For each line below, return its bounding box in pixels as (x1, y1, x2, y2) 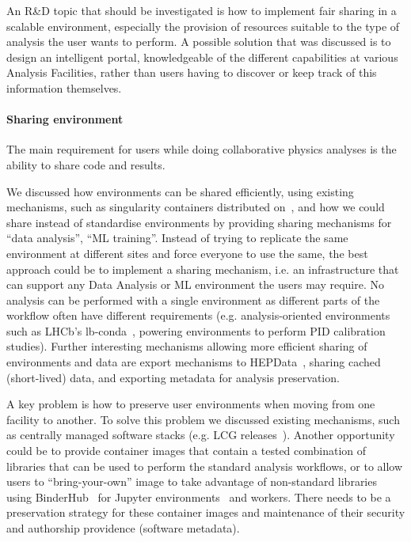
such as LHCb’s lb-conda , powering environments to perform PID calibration (6, 322, 386, 339)
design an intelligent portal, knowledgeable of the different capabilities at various (6, 48, 398, 65)
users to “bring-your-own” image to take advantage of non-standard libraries (6, 473, 377, 490)
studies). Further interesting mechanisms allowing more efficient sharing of (6, 338, 367, 354)
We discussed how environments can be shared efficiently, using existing (6, 183, 354, 199)
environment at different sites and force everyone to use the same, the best (6, 244, 368, 261)
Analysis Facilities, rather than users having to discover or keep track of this (6, 64, 377, 81)
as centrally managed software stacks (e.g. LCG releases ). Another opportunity (6, 426, 395, 443)
